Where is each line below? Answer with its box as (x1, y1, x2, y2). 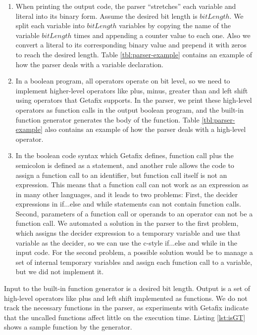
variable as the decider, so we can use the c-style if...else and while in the (15, 237, 238, 248)
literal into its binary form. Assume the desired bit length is (15, 10, 198, 21)
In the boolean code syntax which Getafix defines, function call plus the (15, 150, 234, 161)
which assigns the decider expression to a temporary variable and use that (15, 228, 241, 238)
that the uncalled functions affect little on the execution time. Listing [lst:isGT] (4, 312, 246, 322)
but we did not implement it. (15, 266, 104, 277)
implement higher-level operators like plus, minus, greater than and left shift (15, 85, 248, 95)
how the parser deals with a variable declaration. (15, 59, 163, 69)
